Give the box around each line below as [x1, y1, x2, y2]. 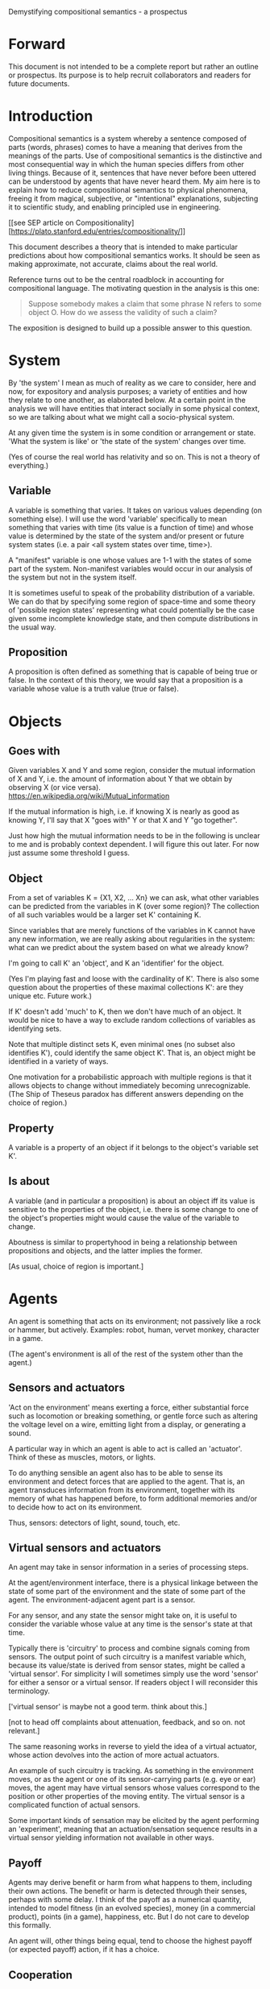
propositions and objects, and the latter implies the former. [8, 1245, 203, 1256]
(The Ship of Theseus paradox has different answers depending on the [8, 1090, 244, 1099]
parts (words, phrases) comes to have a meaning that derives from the [8, 142, 243, 152]
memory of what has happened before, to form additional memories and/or [8, 1493, 258, 1503]
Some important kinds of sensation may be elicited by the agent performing [8, 1816, 260, 1825]
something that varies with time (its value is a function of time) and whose [8, 522, 254, 532]
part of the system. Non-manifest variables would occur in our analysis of [8, 563, 253, 573]
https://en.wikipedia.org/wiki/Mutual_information [8, 791, 170, 801]
